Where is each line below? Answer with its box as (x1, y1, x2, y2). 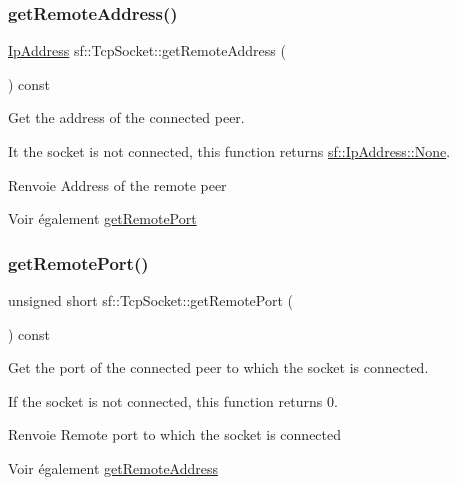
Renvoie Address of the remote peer (8, 174, 227, 195)
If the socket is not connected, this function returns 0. (8, 390, 338, 411)
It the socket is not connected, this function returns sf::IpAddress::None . (8, 141, 451, 161)
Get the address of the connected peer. (8, 107, 245, 128)
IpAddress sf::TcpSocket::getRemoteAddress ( (8, 40, 286, 61)
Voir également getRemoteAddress (8, 457, 219, 478)
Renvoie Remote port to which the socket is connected (8, 424, 342, 445)
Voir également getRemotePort (8, 208, 197, 229)
